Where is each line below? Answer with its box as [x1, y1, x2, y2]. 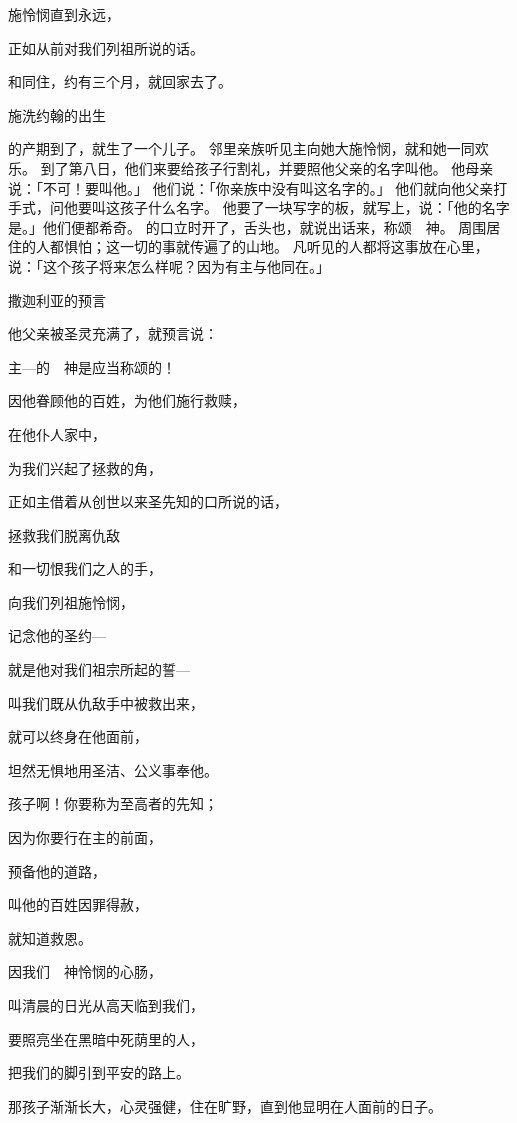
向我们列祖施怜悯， [8, 591, 134, 612]
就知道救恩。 [8, 927, 92, 948]
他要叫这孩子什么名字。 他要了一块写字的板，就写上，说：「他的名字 [63, 197, 510, 218]
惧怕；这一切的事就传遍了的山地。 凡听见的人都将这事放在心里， [63, 236, 489, 257]
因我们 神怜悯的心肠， [8, 961, 162, 982]
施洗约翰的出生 [8, 104, 106, 125]
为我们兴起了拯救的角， [8, 457, 162, 478]
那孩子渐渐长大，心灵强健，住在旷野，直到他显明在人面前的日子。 [8, 1095, 442, 1116]
